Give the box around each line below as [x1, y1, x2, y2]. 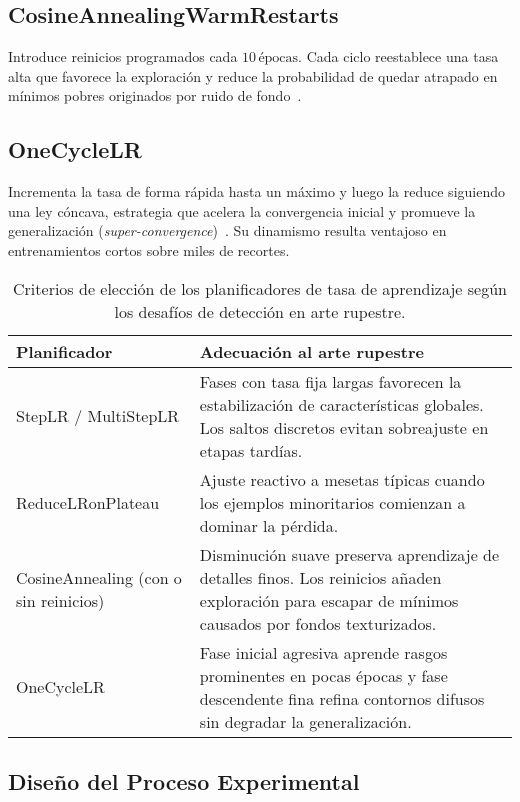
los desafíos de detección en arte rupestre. [114, 299, 406, 323]
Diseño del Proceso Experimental [8, 765, 360, 796]
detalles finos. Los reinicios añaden [199, 565, 442, 589]
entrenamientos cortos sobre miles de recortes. [8, 239, 290, 260]
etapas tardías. [199, 438, 303, 462]
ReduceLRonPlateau [16, 490, 160, 514]
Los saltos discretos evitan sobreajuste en [199, 415, 489, 439]
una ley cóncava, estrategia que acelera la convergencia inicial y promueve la [8, 200, 476, 221]
